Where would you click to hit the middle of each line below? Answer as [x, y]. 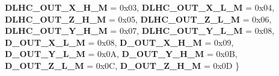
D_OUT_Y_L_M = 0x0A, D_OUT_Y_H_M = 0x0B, [121, 54]
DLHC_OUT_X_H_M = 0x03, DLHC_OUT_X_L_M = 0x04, [140, 7]
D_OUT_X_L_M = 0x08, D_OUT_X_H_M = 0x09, [119, 42]
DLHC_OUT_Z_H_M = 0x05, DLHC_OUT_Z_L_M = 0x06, [138, 19]
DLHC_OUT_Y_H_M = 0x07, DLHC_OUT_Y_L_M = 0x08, [140, 31]
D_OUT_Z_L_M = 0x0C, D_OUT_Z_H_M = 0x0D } [122, 65]
